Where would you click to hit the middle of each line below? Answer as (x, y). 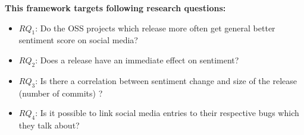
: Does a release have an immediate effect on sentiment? (137, 60)
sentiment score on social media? (78, 40)
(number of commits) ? (61, 93)
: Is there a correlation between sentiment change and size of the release (166, 80)
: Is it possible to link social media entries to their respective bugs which (167, 113)
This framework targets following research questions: (115, 8)
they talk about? (49, 125)
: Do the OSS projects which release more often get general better (155, 28)
